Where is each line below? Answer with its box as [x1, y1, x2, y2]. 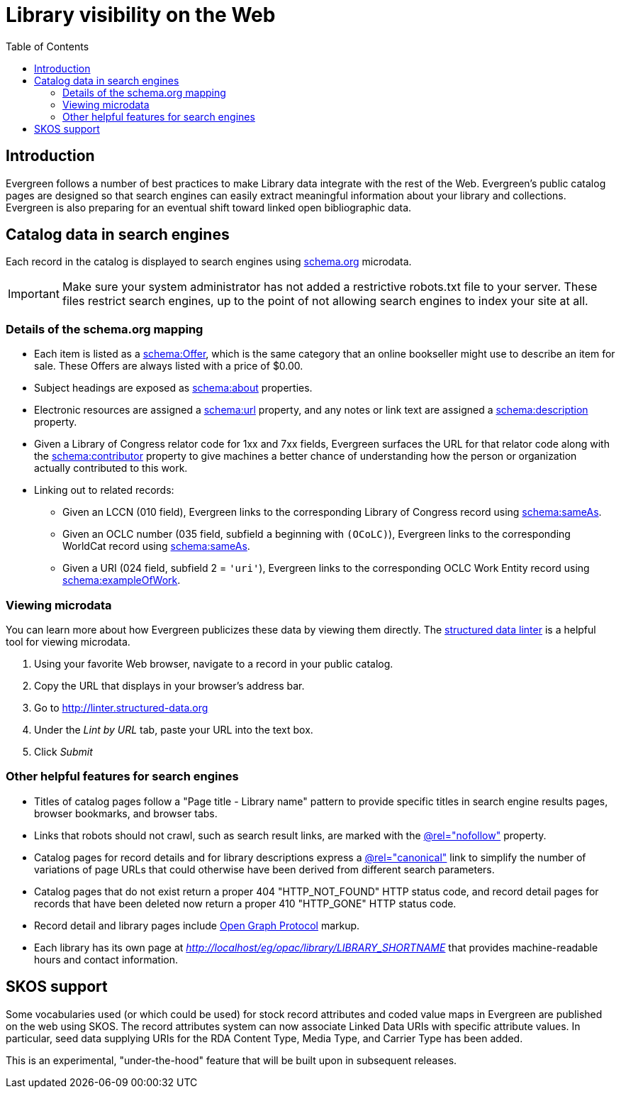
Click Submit [34, 745, 93, 758]
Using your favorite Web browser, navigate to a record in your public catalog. [34, 657, 393, 670]
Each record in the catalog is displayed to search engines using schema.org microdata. [6, 255, 412, 268]
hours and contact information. [34, 953, 178, 966]
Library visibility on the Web [6, 3, 276, 27]
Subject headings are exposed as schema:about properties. [34, 382, 313, 394]
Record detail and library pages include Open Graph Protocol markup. [34, 919, 360, 932]
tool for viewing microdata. [6, 635, 130, 648]
